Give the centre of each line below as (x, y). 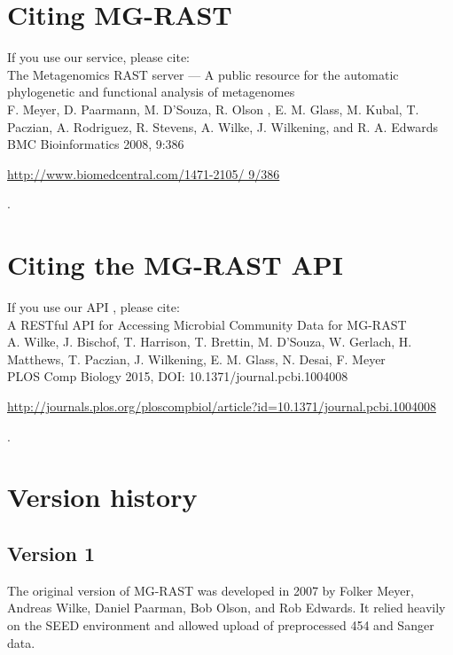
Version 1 (51, 553)
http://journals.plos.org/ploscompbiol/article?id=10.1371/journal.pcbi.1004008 (222, 405)
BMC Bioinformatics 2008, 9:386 (96, 144)
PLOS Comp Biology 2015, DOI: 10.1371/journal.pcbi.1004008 (178, 376)
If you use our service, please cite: (98, 57)
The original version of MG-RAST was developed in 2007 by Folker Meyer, (211, 590)
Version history (102, 497)
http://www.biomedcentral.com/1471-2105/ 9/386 (144, 173)
